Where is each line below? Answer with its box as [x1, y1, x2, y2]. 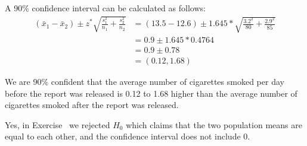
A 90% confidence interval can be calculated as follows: [5, 2, 206, 14]
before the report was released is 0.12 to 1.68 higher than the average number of [5, 87, 297, 99]
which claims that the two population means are [126, 118, 302, 131]
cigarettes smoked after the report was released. [5, 99, 179, 111]
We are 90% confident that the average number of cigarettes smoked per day [5, 75, 284, 88]
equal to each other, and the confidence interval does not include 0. [5, 130, 250, 142]
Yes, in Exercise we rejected [5, 118, 110, 131]
